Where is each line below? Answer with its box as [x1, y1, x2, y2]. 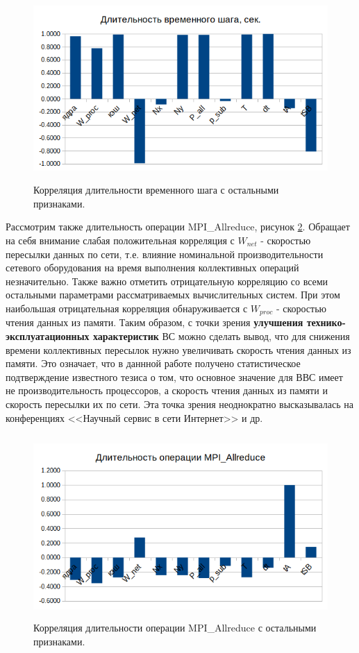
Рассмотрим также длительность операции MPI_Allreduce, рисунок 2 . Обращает [6, 219, 350, 234]
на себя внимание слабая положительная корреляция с [6, 232, 235, 247]
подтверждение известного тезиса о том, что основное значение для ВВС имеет [6, 369, 343, 384]
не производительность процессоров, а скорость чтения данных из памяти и [6, 383, 328, 398]
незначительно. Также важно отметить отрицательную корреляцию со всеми [6, 273, 328, 288]
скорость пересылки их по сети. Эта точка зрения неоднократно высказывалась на [6, 396, 353, 411]
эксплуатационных [6, 328, 90, 343]
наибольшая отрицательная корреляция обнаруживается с [6, 300, 248, 315]
